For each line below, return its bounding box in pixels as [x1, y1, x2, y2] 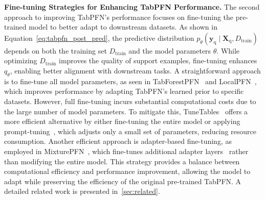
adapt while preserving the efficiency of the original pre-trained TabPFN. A [4, 176, 241, 186]
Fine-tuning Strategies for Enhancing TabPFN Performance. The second [4, 2, 260, 12]
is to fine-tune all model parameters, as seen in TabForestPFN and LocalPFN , [4, 76, 257, 86]
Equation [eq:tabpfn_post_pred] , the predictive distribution [4, 32, 194, 43]
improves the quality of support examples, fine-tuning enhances [59, 55, 257, 66]
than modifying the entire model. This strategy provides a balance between [4, 156, 240, 166]
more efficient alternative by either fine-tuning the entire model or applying [4, 116, 240, 127]
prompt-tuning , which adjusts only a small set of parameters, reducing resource [4, 126, 257, 136]
